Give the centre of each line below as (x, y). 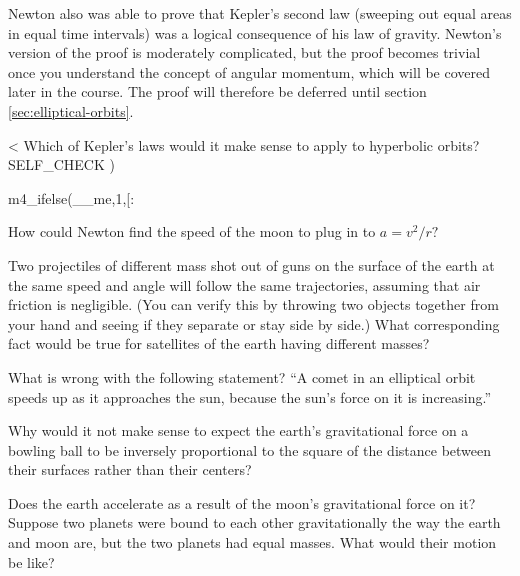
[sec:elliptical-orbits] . (71, 110)
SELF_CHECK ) (61, 164)
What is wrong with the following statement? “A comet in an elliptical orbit (242, 376)
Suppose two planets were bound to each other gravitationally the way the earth (254, 522)
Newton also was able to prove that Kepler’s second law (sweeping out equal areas (260, 13)
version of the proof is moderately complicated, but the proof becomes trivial (244, 52)
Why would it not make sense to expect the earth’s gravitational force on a (238, 430)
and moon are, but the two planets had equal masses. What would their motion (252, 542)
